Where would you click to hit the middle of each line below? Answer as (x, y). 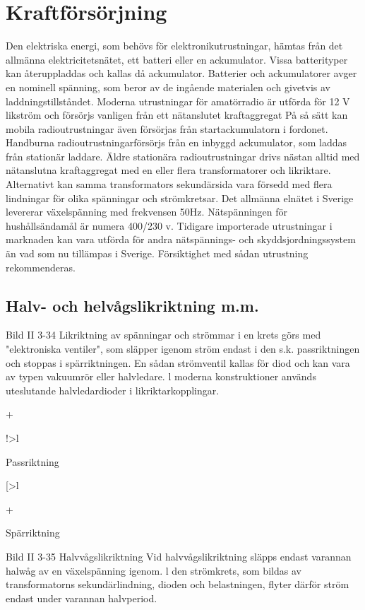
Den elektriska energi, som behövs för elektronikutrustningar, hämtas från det (174, 46)
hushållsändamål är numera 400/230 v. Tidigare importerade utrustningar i (169, 225)
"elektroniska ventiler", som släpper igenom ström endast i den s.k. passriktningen (183, 349)
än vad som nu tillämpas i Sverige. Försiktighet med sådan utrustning (157, 253)
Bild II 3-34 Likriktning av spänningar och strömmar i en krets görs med (163, 335)
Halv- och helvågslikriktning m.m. (132, 305)
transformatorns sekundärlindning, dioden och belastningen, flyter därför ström (178, 584)
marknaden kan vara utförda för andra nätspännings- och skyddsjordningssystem (181, 239)
